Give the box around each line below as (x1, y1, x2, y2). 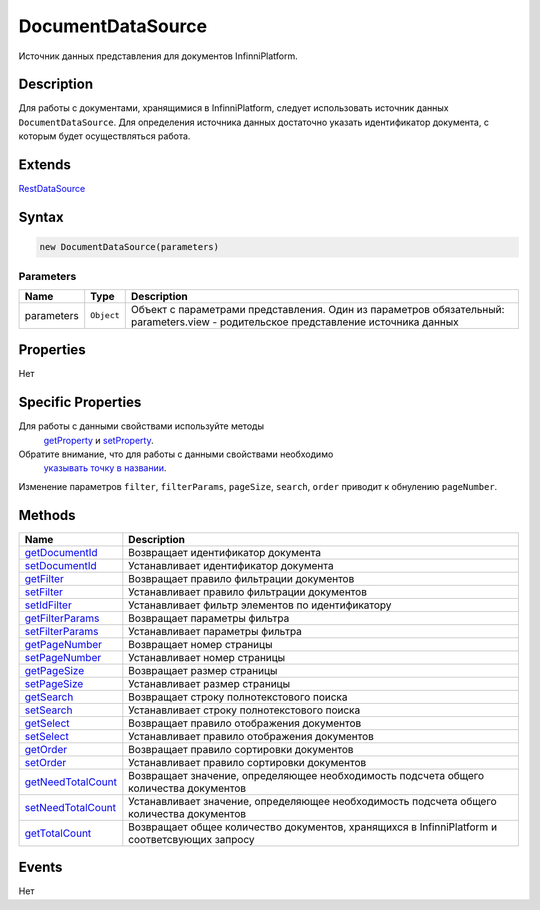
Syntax (18, 208, 64, 225)
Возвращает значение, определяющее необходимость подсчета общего (128, 768, 485, 782)
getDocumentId (24, 545, 98, 559)
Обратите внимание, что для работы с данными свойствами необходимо (18, 448, 334, 460)
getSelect (24, 716, 70, 730)
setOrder (24, 755, 67, 769)
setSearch (24, 703, 73, 717)
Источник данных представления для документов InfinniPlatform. (18, 50, 299, 62)
